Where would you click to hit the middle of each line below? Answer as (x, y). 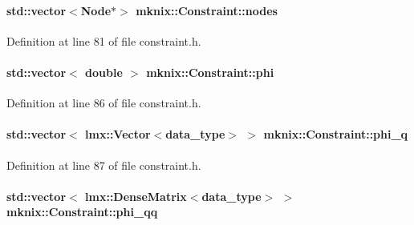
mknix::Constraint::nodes (207, 10)
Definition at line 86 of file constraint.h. (104, 103)
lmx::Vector (118, 134)
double (104, 72)
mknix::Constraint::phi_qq (82, 212)
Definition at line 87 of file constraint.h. (104, 165)
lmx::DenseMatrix (136, 196)
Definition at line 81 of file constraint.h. (104, 40)
